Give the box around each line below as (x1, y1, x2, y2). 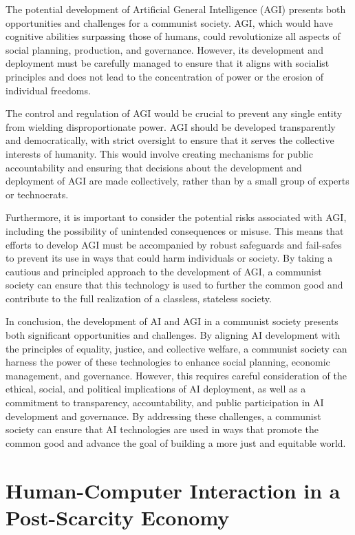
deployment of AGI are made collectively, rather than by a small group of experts (6, 174, 349, 188)
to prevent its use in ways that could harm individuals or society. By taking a (6, 251, 333, 265)
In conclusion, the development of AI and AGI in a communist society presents (6, 314, 338, 328)
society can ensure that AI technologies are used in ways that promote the (6, 422, 319, 437)
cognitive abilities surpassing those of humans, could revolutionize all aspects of (6, 29, 341, 43)
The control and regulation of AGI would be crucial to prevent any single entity (6, 106, 343, 120)
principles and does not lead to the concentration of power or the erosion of (6, 69, 324, 83)
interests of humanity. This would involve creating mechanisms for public (6, 146, 313, 160)
